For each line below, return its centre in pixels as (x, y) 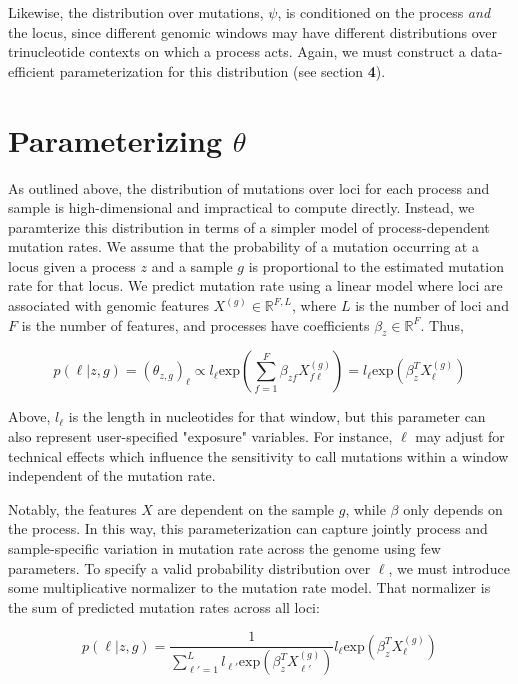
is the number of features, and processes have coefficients (195, 324)
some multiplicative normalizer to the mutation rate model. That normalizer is (249, 587)
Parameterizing (115, 139)
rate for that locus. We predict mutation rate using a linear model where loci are (255, 285)
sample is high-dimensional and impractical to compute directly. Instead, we (241, 207)
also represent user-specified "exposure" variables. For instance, (200, 436)
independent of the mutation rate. (112, 475)
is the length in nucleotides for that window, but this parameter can (277, 416)
